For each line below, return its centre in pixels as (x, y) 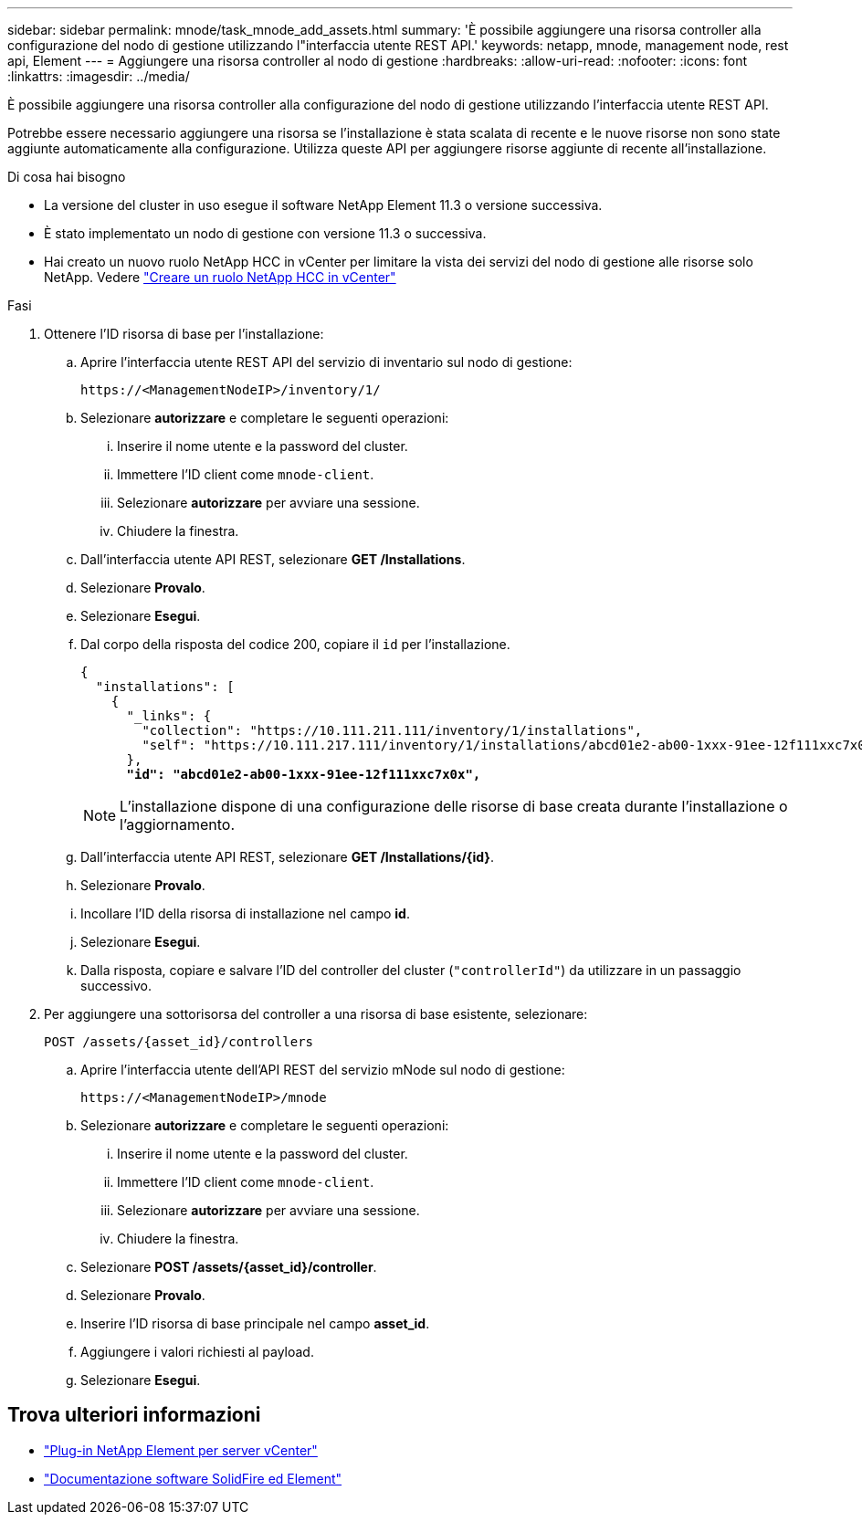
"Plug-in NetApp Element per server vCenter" (181, 1450)
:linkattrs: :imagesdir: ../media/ (99, 76)
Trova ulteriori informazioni (134, 1415)
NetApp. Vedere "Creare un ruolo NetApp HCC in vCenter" (220, 277)
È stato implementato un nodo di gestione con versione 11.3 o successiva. (265, 233)
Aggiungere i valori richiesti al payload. (197, 1352)
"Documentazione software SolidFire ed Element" (193, 1478)
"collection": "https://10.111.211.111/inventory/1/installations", (392, 730)
